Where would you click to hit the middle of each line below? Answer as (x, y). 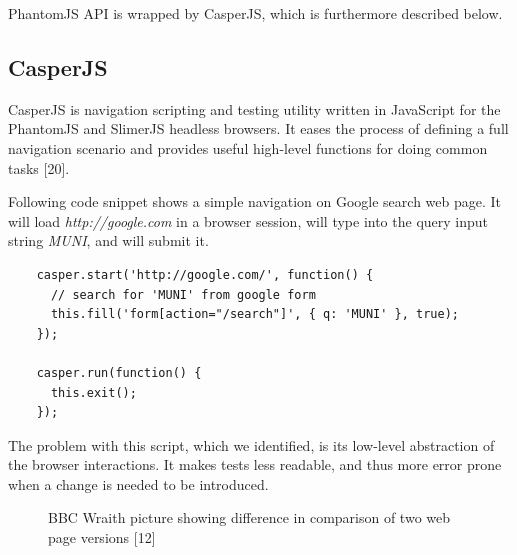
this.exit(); (93, 392)
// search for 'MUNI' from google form (183, 294)
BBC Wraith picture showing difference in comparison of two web (249, 517)
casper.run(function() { (119, 372)
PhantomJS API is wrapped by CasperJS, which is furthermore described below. (255, 13)
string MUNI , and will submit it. (108, 240)
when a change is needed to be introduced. (138, 483)
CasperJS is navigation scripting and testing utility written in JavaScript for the (254, 108)
